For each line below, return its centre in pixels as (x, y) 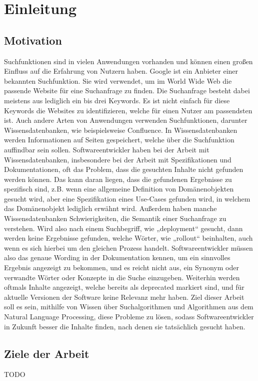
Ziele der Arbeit (47, 353)
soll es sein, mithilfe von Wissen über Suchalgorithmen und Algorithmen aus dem (129, 307)
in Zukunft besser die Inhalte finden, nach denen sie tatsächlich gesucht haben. (125, 326)
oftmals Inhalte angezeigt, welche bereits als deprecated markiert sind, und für (124, 287)
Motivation (33, 40)
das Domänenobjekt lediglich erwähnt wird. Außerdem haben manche (110, 208)
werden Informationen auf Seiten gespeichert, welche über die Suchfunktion (119, 140)
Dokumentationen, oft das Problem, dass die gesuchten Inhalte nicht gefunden (124, 169)
